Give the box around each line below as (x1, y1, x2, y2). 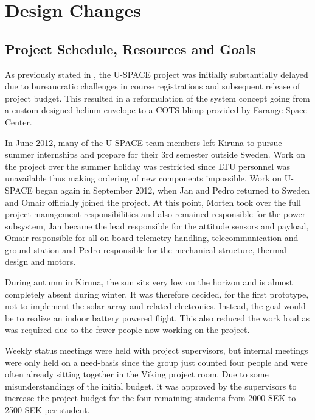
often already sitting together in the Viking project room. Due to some (5, 368, 269, 380)
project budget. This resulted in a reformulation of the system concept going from (5, 91, 310, 104)
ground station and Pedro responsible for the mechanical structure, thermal (5, 243, 286, 256)
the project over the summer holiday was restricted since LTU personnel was (5, 159, 291, 172)
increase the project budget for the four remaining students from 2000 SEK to (5, 391, 296, 404)
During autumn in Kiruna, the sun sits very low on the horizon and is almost (5, 276, 293, 289)
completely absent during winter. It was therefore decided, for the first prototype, (5, 287, 309, 300)
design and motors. (5, 255, 76, 268)
